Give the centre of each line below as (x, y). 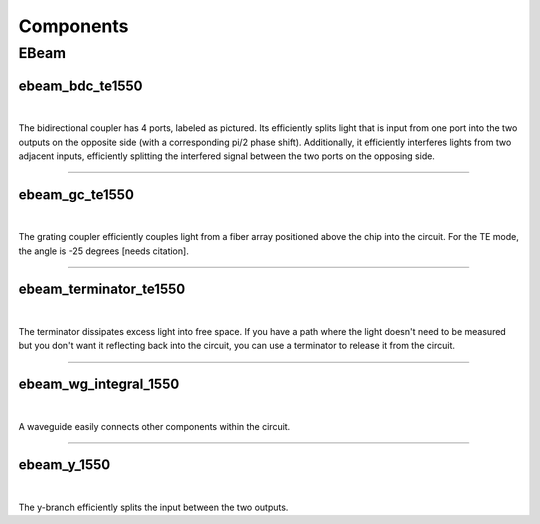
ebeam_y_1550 (64, 465)
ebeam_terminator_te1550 (102, 289)
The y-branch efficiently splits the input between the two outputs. (153, 507)
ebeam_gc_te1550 (76, 194)
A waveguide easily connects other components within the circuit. (154, 426)
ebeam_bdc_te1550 (80, 85)
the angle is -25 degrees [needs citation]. (103, 251)
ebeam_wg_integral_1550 (99, 384)
